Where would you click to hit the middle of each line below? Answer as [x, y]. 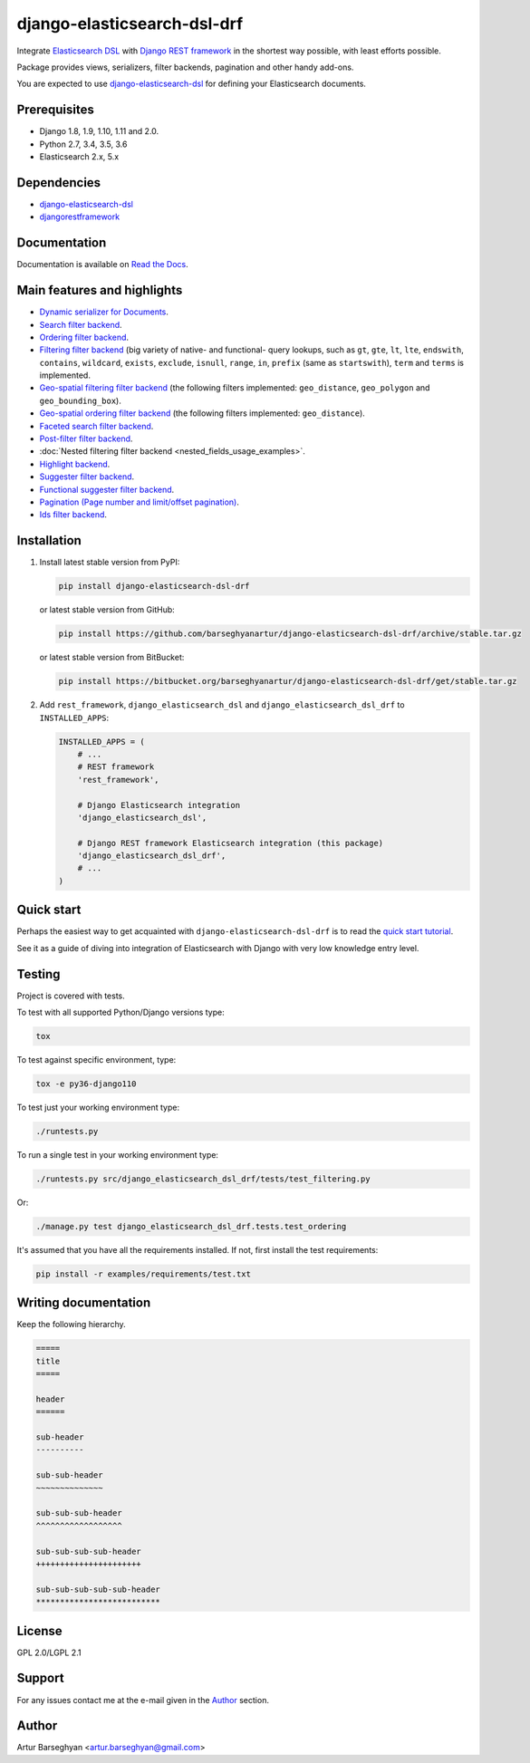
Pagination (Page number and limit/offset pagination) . [139, 502]
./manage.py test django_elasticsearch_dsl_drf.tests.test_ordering [191, 1226]
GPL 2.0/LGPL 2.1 [49, 1652]
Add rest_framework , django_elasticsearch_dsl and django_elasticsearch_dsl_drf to [222, 705]
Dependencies [59, 183]
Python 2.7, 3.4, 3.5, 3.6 [83, 144]
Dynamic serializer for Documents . [104, 312]
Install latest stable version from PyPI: [110, 563]
